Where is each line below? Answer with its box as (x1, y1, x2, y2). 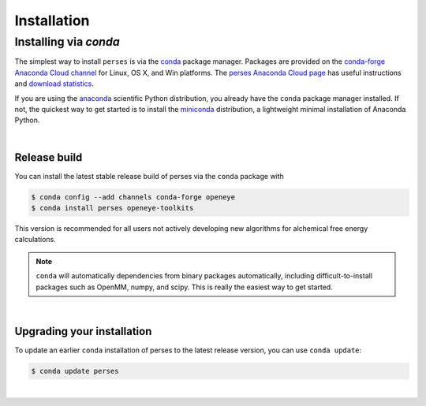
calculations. (14, 235, 56, 244)
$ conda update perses (31, 367, 119, 375)
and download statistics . (14, 79, 95, 88)
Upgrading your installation (14, 324, 152, 338)
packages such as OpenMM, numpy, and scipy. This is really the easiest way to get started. (35, 282, 333, 292)
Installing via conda (14, 35, 120, 49)
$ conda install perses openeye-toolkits (31, 203, 194, 213)
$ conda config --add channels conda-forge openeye (31, 192, 236, 201)
